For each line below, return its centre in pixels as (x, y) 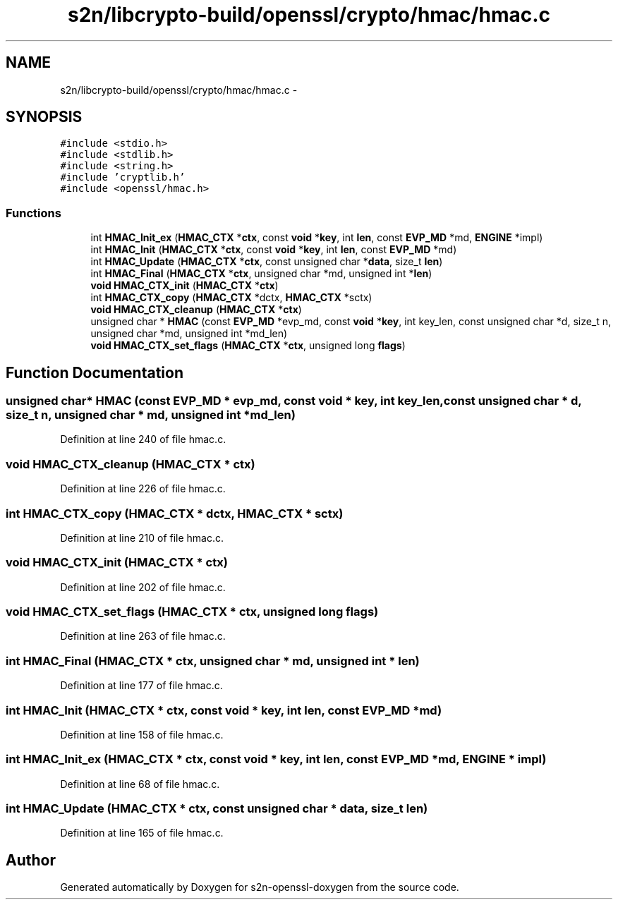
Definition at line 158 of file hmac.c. (142, 734)
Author (31, 860)
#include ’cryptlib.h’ (123, 177)
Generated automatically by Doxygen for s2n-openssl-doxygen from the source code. (260, 887)
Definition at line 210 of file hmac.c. (142, 537)
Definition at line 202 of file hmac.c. (143, 587)
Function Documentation (95, 372)
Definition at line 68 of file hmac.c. (140, 784)
